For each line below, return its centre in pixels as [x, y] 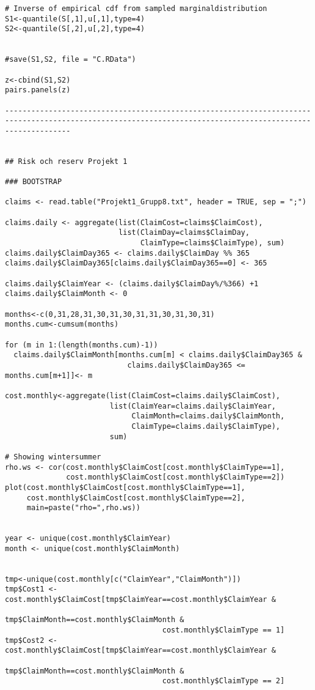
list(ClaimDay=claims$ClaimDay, [184, 233]
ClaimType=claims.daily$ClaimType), [206, 426]
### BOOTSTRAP [34, 182]
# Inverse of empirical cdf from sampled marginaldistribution [136, 9]
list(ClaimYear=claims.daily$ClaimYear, [193, 406]
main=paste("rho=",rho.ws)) [83, 508]
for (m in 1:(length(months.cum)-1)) [81, 345]
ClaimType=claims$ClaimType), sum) [212, 243]
